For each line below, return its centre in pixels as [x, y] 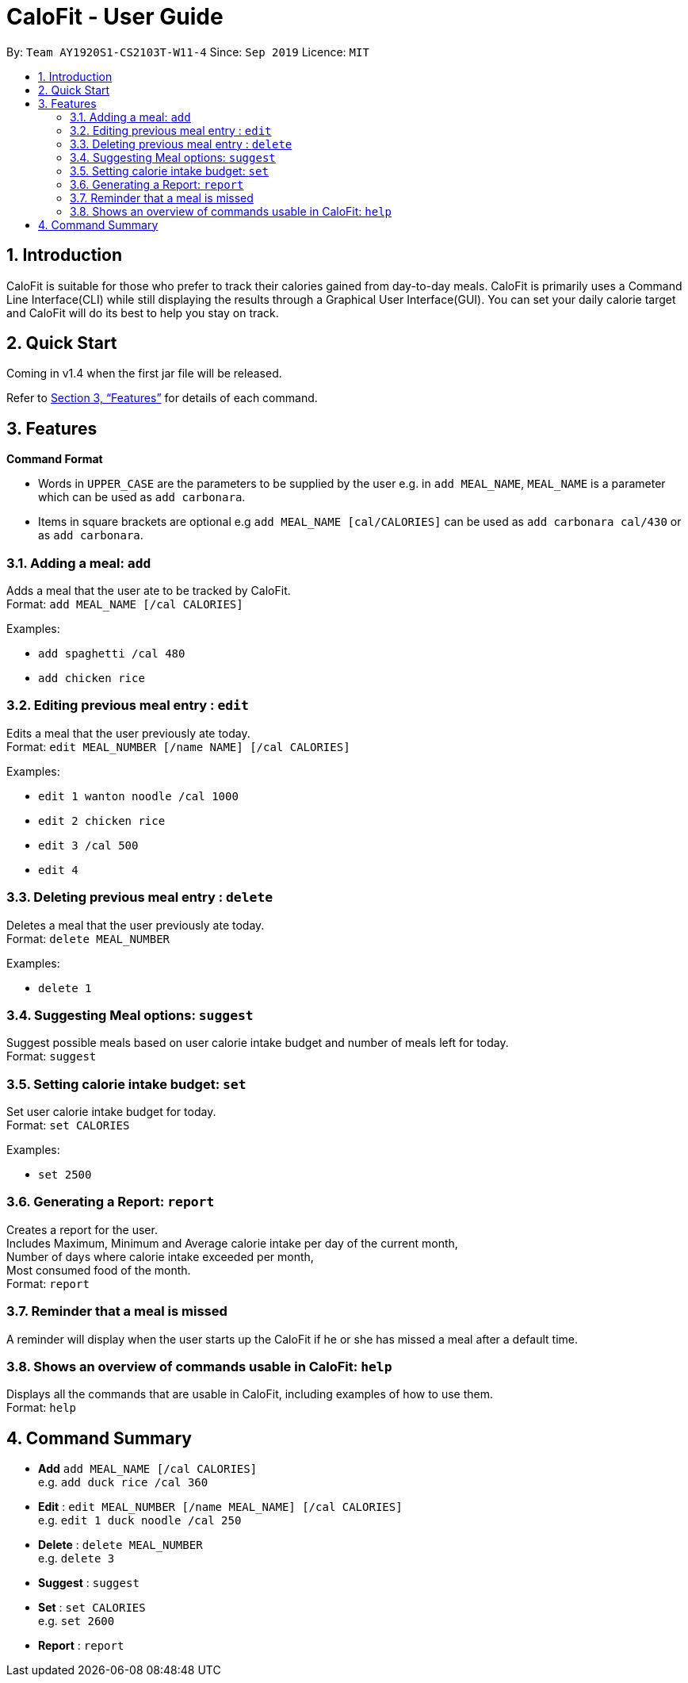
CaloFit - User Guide [115, 17]
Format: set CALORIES [68, 1125]
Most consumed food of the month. [99, 1270]
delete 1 [65, 988]
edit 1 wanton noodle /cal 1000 [138, 796]
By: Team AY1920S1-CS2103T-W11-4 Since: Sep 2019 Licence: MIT [188, 52]
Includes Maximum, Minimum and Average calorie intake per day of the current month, [232, 1243]
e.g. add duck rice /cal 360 [123, 1482]
